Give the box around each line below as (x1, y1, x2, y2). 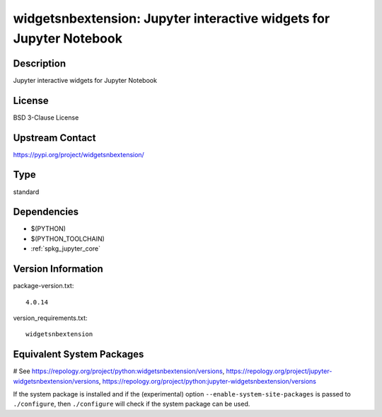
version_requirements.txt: (13, 314, 88, 322)
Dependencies (13, 206, 79, 218)
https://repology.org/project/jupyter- (226, 367, 332, 375)
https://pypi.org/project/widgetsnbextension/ (13, 150, 144, 159)
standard (13, 188, 40, 196)
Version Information (13, 263, 103, 275)
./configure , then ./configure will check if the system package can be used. (13, 400, 250, 409)
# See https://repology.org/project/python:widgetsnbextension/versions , (13, 367, 225, 375)
